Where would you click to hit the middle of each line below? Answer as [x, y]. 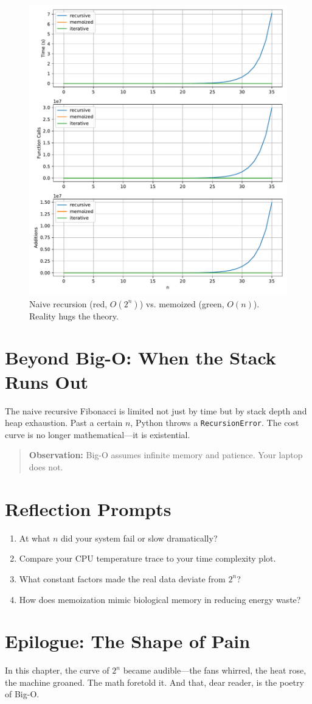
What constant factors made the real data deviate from [122, 578]
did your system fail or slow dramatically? [139, 538]
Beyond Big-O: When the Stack [140, 357]
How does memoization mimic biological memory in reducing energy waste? [160, 599]
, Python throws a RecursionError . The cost [215, 423]
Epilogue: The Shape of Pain [128, 641]
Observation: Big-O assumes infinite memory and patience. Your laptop [166, 455]
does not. [46, 467]
